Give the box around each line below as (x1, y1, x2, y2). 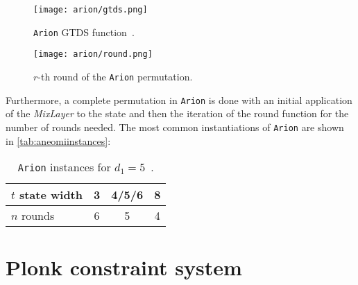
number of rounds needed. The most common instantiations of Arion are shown (6, 119, 344, 134)
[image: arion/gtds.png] (33, 5, 148, 15)
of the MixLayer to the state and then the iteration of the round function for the (6, 106, 349, 121)
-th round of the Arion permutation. (37, 69, 193, 83)
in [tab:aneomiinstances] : (6, 133, 111, 148)
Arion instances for (17, 159, 111, 175)
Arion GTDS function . (33, 24, 135, 39)
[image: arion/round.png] (33, 49, 153, 60)
